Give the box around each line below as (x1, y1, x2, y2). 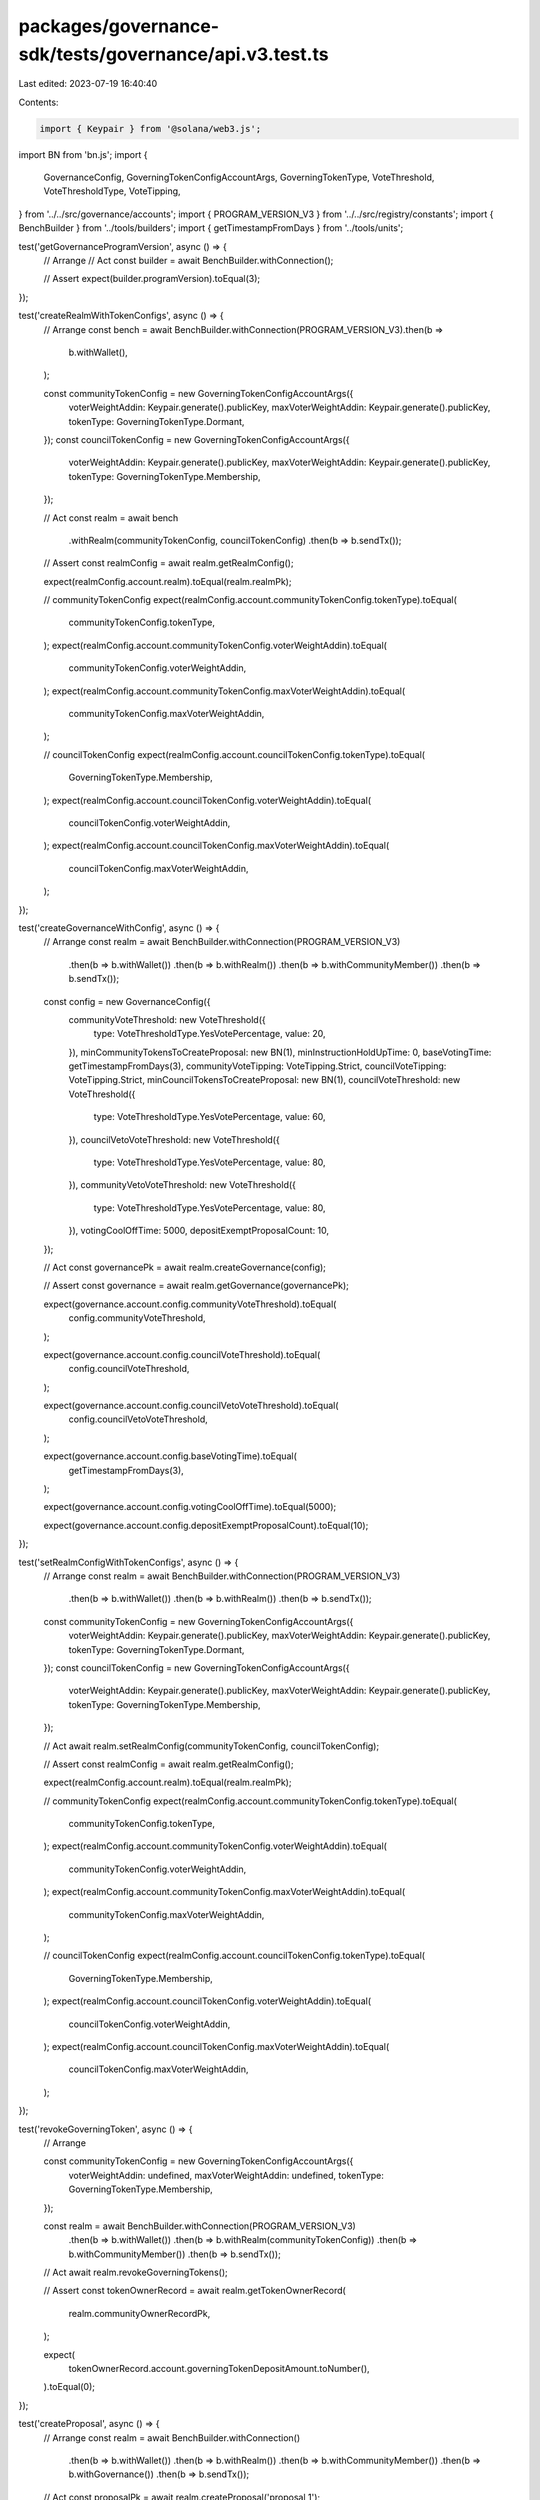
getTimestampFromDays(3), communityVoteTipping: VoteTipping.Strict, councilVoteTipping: (68, 1060, 447, 1072)
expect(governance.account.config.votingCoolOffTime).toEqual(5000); (43, 1501, 337, 1513)
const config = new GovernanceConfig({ (43, 995, 211, 1007)
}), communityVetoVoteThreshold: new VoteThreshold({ (68, 1179, 297, 1191)
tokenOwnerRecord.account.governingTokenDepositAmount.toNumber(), (68, 2363, 370, 2375)
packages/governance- (18, 15, 220, 37)
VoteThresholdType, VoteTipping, (43, 185, 181, 197)
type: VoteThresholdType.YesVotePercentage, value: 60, (93, 1111, 326, 1123)
